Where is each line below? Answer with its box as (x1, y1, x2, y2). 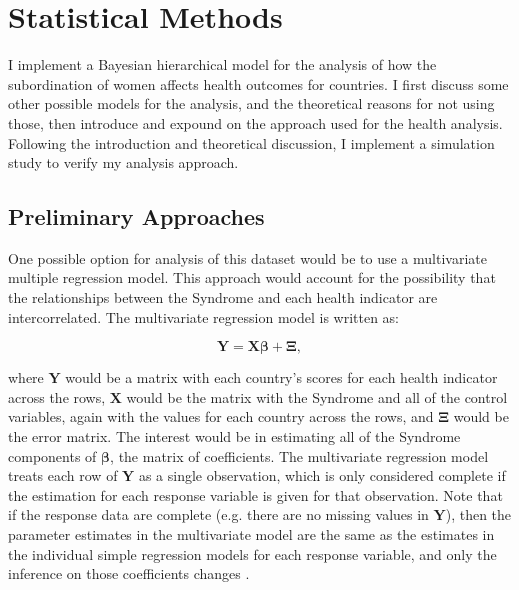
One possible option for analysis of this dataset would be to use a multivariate (8, 247, 487, 268)
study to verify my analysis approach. (8, 152, 239, 173)
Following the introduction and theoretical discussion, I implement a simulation (8, 132, 495, 153)
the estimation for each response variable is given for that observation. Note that (8, 484, 503, 505)
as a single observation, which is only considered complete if (138, 465, 506, 486)
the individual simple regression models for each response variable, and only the (8, 543, 497, 564)
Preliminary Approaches (8, 201, 265, 232)
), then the (445, 504, 512, 525)
